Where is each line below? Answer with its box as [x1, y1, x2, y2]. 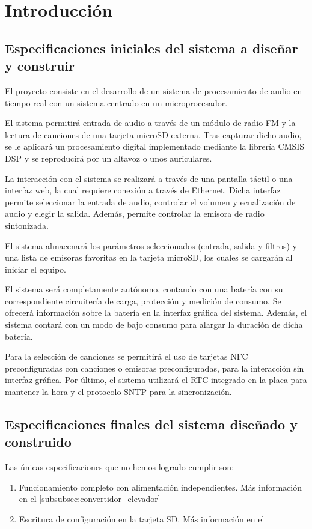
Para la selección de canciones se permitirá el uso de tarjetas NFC [5, 350, 248, 363]
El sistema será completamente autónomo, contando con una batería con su [5, 283, 283, 295]
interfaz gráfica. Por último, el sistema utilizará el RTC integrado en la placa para [5, 373, 307, 386]
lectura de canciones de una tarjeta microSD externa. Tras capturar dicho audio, [5, 128, 302, 141]
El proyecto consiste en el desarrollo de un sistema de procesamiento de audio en [5, 84, 302, 97]
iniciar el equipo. [5, 262, 66, 275]
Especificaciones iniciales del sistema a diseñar [5, 38, 298, 57]
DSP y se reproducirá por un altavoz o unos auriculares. [5, 151, 212, 164]
